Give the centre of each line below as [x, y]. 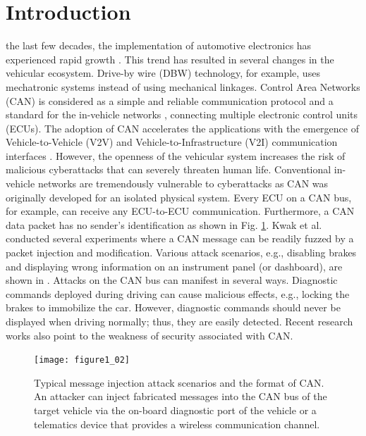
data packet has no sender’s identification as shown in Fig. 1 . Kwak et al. [164, 224]
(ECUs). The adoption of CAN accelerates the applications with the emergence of [182, 128]
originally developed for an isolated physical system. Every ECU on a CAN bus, [179, 197]
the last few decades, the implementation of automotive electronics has [159, 45]
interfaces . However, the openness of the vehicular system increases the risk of [176, 155]
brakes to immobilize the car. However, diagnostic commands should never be [173, 307]
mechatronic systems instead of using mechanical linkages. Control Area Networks [183, 86]
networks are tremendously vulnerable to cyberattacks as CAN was [183, 183]
